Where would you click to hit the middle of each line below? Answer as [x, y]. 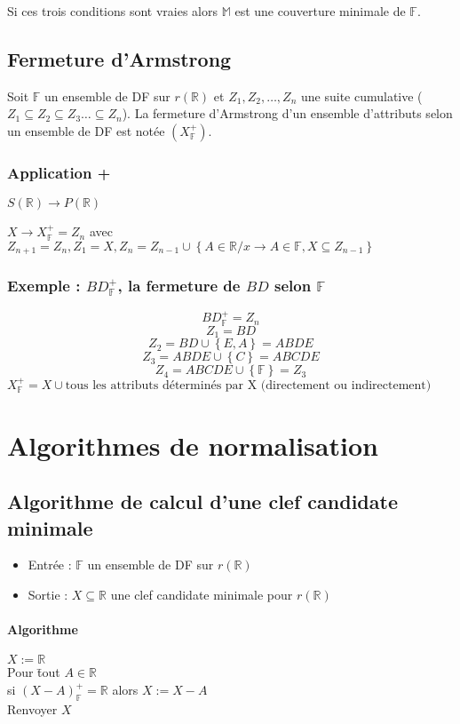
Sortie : [48, 595]
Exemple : [44, 286]
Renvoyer [32, 708]
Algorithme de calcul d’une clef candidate [202, 501]
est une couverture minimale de [320, 11]
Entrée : [50, 565]
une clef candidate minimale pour [202, 595]
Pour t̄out [34, 672]
